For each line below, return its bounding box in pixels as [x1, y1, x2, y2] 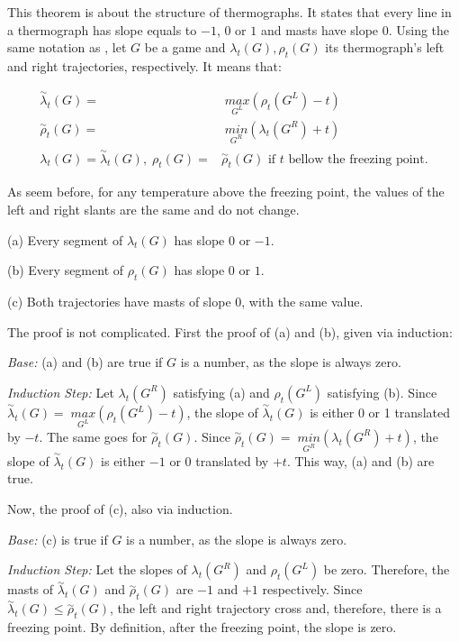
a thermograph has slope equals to [7, 20, 197, 39]
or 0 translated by [169, 451, 269, 470]
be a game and [144, 38, 226, 57]
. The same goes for [39, 426, 148, 445]
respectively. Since [262, 580, 363, 599]
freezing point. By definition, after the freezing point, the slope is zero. [7, 618, 397, 637]
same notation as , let [7, 38, 127, 57]
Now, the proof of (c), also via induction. [7, 500, 233, 518]
